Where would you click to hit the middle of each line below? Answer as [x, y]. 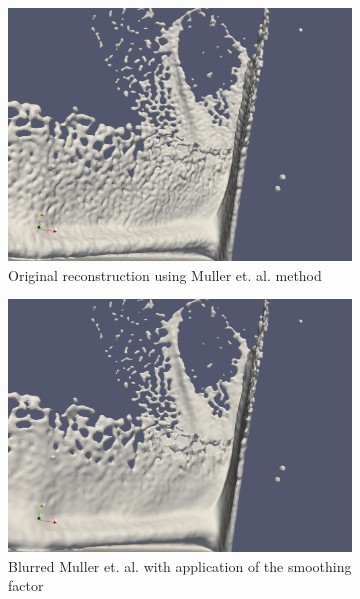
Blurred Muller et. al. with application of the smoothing [180, 565]
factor [26, 585]
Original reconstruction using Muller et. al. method [165, 274]
